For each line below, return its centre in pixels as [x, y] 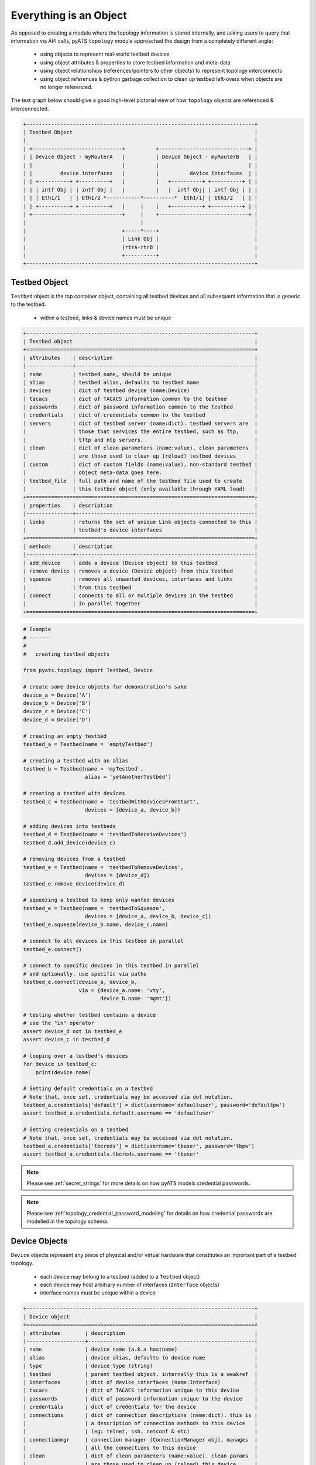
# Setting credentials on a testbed [76, 1130]
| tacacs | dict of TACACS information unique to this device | [140, 1391]
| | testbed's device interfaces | [140, 530]
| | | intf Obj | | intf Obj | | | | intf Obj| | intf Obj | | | [140, 190]
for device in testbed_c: [60, 1064]
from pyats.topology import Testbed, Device [88, 670]
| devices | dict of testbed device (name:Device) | [140, 391]
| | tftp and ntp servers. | [140, 440]
